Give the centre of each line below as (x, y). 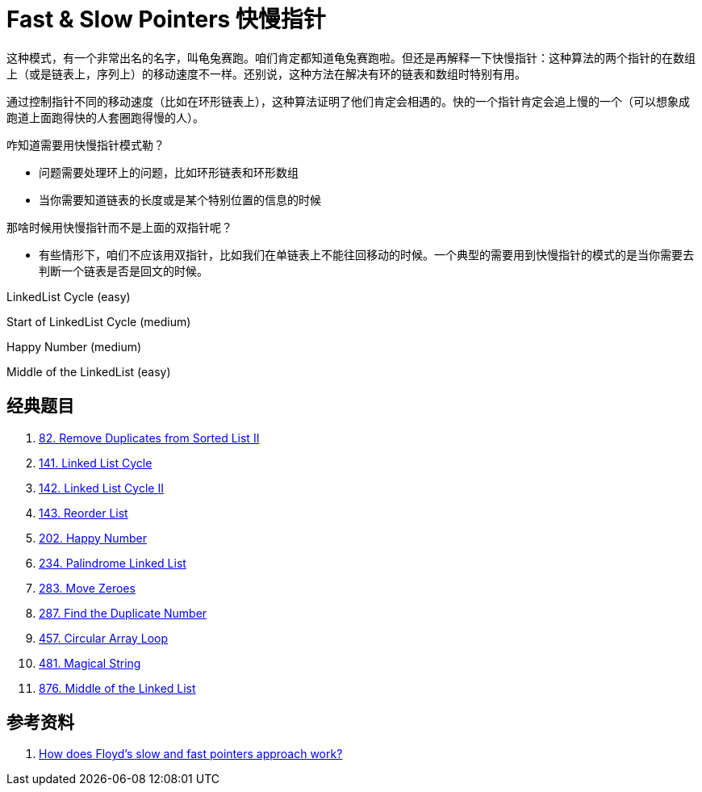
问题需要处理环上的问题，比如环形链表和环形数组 (169, 172)
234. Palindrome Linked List (113, 563)
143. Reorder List (84, 513)
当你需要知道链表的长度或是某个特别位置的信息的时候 (180, 199)
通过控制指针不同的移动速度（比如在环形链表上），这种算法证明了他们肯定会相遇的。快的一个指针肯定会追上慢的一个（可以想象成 (348, 101)
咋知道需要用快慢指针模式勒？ (86, 145)
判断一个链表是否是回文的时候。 (123, 270)
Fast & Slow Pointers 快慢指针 (166, 19)
